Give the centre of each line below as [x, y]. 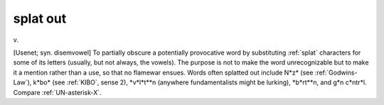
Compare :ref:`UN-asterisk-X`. [58, 92]
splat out [40, 18]
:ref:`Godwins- [336, 72]
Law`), [22, 82]
